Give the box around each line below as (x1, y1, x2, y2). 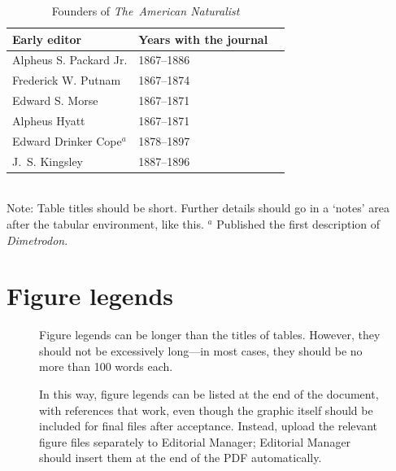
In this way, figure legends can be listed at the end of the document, (39, 386, 379, 403)
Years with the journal (138, 30, 268, 47)
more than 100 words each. (39, 358, 173, 375)
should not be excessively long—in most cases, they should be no (39, 342, 363, 359)
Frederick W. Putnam (12, 72, 121, 89)
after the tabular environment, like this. (7, 215, 204, 232)
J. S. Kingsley (12, 152, 84, 169)
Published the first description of (216, 215, 381, 232)
